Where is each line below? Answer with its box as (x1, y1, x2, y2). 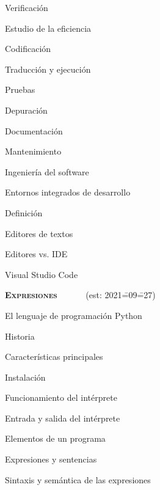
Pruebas (5, 83, 35, 96)
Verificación (5, 1, 48, 13)
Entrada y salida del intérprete (5, 411, 120, 424)
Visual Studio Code (5, 268, 78, 280)
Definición (5, 206, 43, 219)
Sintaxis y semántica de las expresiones (5, 473, 151, 486)
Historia (5, 329, 35, 342)
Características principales (5, 350, 103, 363)
